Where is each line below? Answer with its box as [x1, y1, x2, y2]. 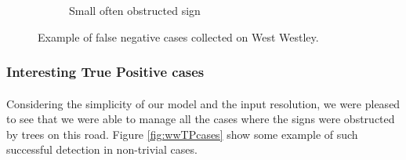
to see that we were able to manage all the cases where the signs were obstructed [6, 111, 395, 127]
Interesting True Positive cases [6, 62, 205, 82]
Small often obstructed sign [69, 2, 201, 18]
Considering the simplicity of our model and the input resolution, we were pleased [6, 95, 401, 111]
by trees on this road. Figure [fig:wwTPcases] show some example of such [6, 125, 358, 142]
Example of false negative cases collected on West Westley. [38, 28, 319, 45]
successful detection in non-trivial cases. [6, 141, 198, 158]
